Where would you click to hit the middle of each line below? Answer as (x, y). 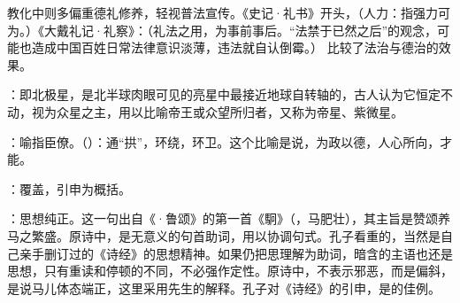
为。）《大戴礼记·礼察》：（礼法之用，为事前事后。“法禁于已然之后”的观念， (222, 30)
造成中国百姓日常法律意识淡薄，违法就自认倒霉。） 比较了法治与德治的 (235, 47)
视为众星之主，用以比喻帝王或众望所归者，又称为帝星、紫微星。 (217, 111)
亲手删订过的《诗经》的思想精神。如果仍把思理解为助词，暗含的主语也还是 (236, 253)
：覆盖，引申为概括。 (69, 188)
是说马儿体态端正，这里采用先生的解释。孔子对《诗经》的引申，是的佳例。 (224, 287)
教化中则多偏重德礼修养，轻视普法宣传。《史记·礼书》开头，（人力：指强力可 (229, 12)
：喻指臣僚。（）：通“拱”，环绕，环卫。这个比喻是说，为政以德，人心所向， (224, 141)
